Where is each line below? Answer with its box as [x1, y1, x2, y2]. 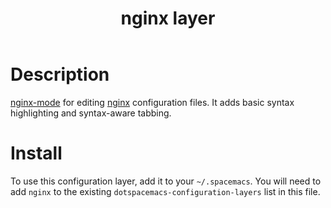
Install [10, 142, 63, 165]
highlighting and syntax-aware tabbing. [10, 107, 172, 119]
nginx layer [120, 7, 216, 30]
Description [10, 63, 110, 86]
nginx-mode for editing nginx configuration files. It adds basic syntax [10, 96, 295, 108]
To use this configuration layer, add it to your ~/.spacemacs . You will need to [10, 175, 322, 187]
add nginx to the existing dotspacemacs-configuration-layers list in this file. [10, 185, 321, 197]
